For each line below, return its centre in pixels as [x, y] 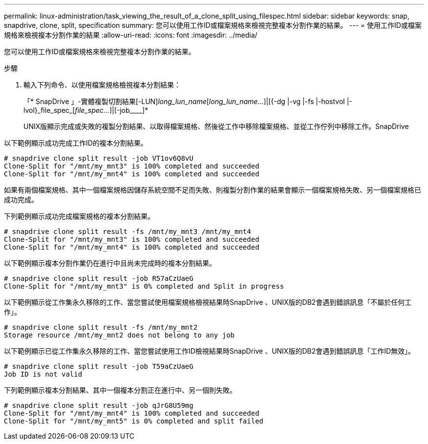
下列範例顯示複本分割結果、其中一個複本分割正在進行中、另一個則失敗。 [120, 390]
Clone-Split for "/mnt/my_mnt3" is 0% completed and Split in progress [144, 286]
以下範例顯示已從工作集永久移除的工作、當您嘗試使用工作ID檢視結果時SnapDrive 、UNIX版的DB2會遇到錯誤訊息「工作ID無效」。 [210, 351]
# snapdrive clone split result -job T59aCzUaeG [99, 366]
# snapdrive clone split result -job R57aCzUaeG [99, 278]
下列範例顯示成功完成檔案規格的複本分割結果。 [79, 216]
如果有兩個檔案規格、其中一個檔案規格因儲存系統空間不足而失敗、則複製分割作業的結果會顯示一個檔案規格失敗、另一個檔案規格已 [213, 190]
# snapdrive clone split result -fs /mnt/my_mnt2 [101, 327]
